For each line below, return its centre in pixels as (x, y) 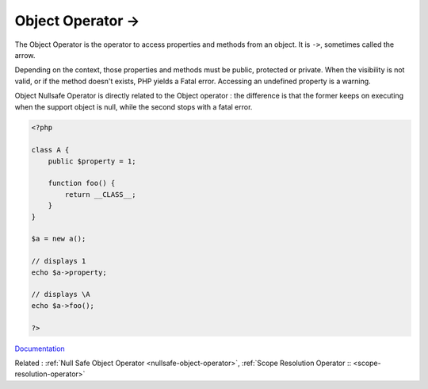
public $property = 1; (92, 161)
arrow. (25, 55)
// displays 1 (59, 261)
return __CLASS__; (100, 194)
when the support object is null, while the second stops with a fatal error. (134, 106)
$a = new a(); (59, 239)
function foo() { (82, 183)
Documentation (40, 349)
